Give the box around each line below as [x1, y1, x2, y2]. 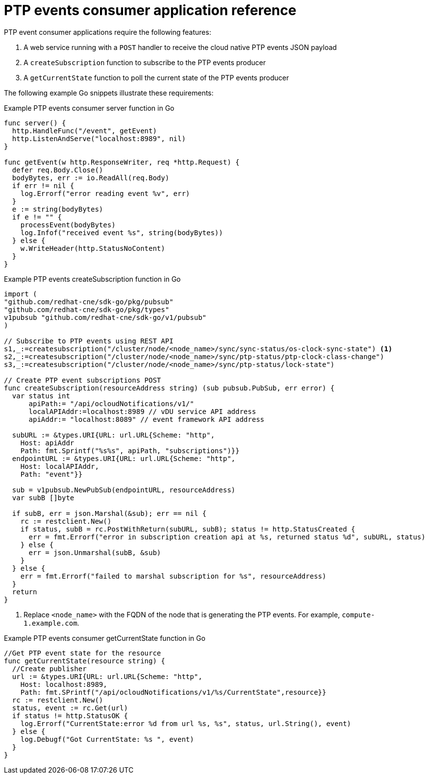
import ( [4, 290, 37, 298]
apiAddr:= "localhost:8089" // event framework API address [28, 415, 265, 423]
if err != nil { [12, 181, 75, 190]
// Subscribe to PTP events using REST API [4, 337, 174, 345]
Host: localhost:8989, [20, 680, 107, 688]
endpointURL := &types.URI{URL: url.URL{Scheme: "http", [12, 454, 236, 462]
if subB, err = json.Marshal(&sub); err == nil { [12, 509, 207, 517]
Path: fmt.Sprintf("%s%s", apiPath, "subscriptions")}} [20, 446, 240, 455]
